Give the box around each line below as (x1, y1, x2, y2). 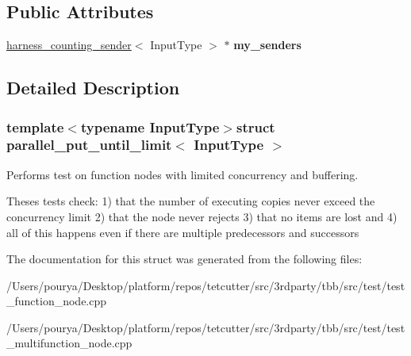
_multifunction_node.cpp (6, 335, 133, 351)
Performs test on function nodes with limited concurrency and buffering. (6, 166, 359, 182)
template (6, 117, 64, 136)
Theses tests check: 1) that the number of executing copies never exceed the (6, 193, 375, 209)
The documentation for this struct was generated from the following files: (6, 251, 363, 267)
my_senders (233, 36, 302, 53)
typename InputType (80, 117, 220, 136)
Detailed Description (6, 75, 180, 100)
